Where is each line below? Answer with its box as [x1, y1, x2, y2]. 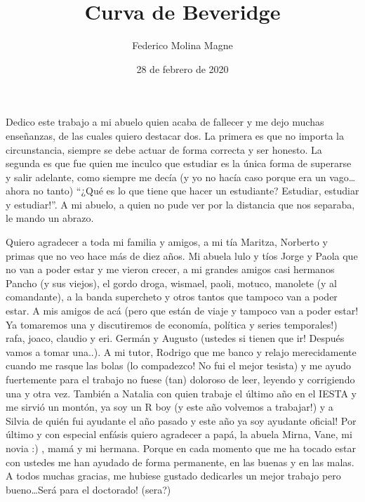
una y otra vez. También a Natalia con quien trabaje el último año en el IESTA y [6, 385, 357, 400]
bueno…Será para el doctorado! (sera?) [6, 482, 171, 496]
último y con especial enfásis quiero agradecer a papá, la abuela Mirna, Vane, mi [6, 427, 352, 442]
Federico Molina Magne [132, 38, 233, 53]
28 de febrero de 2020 [136, 61, 229, 76]
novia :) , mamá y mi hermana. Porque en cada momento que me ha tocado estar [6, 440, 356, 455]
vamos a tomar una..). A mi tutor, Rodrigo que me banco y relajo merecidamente [6, 344, 357, 359]
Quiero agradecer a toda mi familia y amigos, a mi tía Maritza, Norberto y [6, 235, 328, 249]
